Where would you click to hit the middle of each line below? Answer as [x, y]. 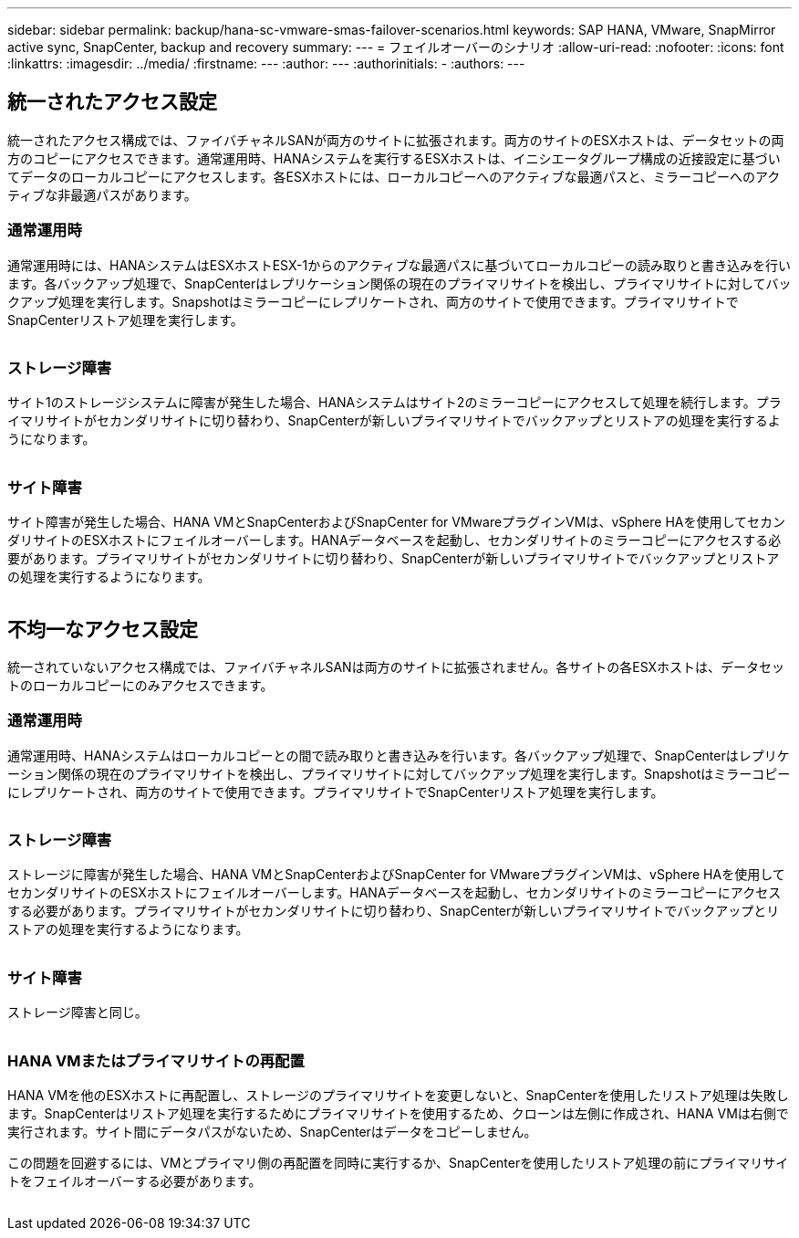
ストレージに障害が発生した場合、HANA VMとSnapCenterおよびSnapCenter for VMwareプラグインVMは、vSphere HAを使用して [396, 875]
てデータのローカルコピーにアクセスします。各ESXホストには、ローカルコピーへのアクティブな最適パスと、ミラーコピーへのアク [394, 176]
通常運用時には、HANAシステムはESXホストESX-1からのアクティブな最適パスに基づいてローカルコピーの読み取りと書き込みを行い [399, 265]
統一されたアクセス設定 [112, 102]
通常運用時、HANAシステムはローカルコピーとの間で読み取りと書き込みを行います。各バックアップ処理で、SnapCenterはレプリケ [399, 755]
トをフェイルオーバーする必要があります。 [135, 1180]
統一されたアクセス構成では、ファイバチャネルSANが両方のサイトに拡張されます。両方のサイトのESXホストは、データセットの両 [396, 140]
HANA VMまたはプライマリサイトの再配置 [156, 1060]
